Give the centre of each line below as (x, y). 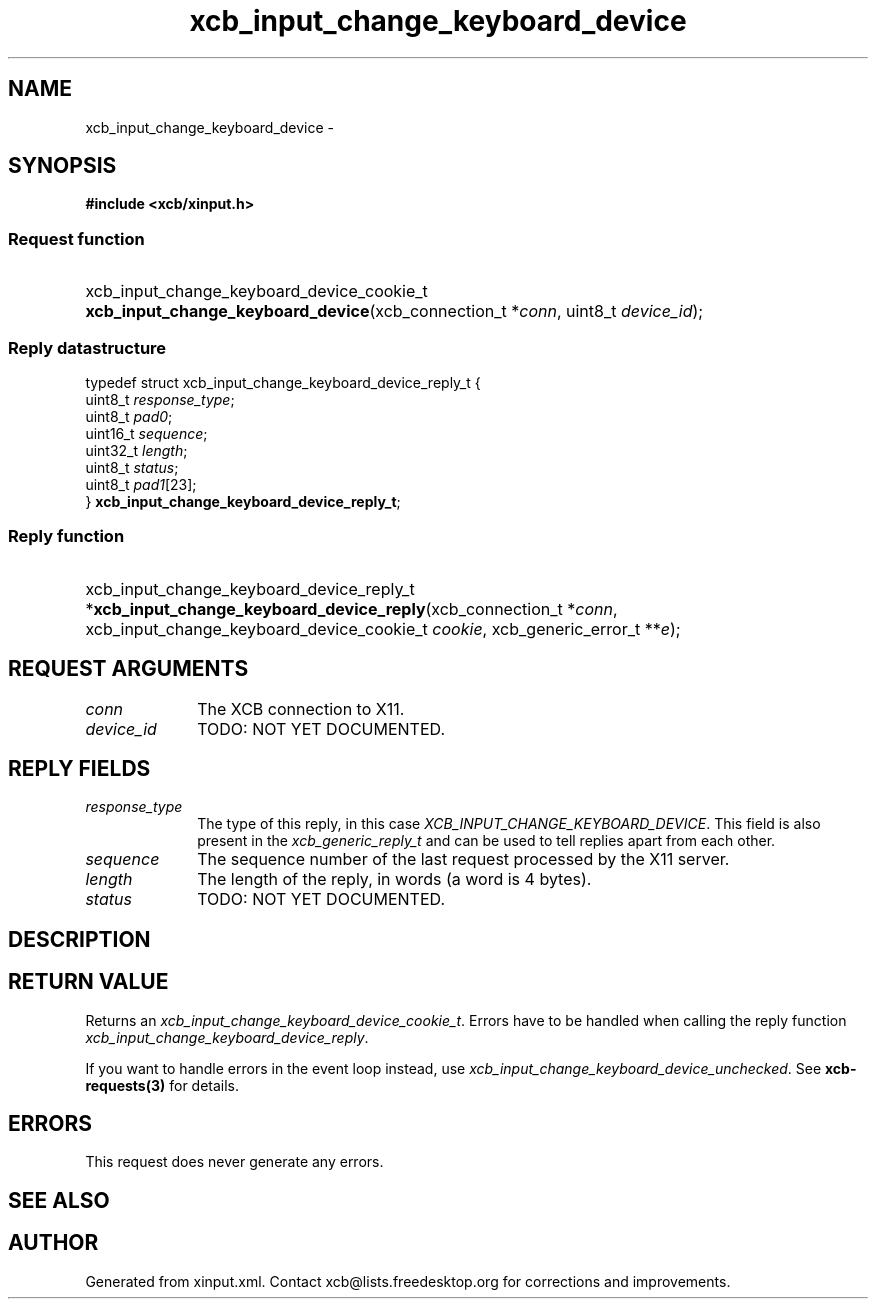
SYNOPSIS (62, 166)
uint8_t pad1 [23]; (141, 484)
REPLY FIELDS (79, 768)
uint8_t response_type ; (160, 399)
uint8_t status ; (132, 467)
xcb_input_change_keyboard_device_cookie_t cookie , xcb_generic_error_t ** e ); (383, 628)
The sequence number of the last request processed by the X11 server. (463, 859)
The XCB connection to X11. (301, 708)
